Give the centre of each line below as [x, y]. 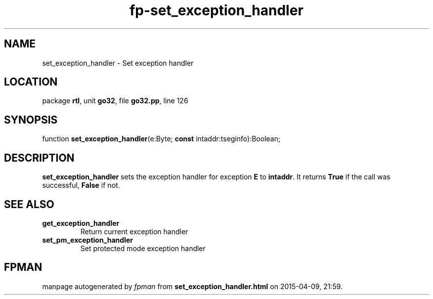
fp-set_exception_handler [216, 10]
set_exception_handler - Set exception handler [118, 63]
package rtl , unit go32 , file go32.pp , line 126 [115, 101]
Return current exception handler [134, 231]
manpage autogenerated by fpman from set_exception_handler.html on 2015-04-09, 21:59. [193, 286]
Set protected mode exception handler [143, 248]
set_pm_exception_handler [87, 240]
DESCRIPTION [39, 158]
